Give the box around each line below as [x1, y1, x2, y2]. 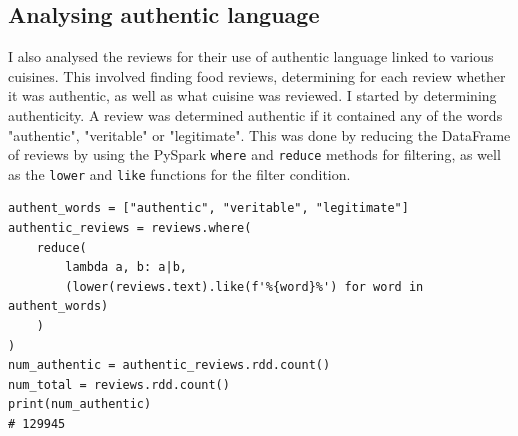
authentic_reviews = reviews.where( [8, 221, 252, 236]
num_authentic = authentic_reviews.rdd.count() [8, 358, 331, 373]
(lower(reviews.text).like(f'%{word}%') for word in [65, 279, 424, 294]
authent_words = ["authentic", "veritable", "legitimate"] [8, 201, 409, 216]
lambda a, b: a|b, [65, 260, 187, 275]
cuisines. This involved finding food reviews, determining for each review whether [8, 65, 506, 86]
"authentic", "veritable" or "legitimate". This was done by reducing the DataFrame [8, 124, 511, 145]
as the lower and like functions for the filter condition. [8, 163, 351, 184]
